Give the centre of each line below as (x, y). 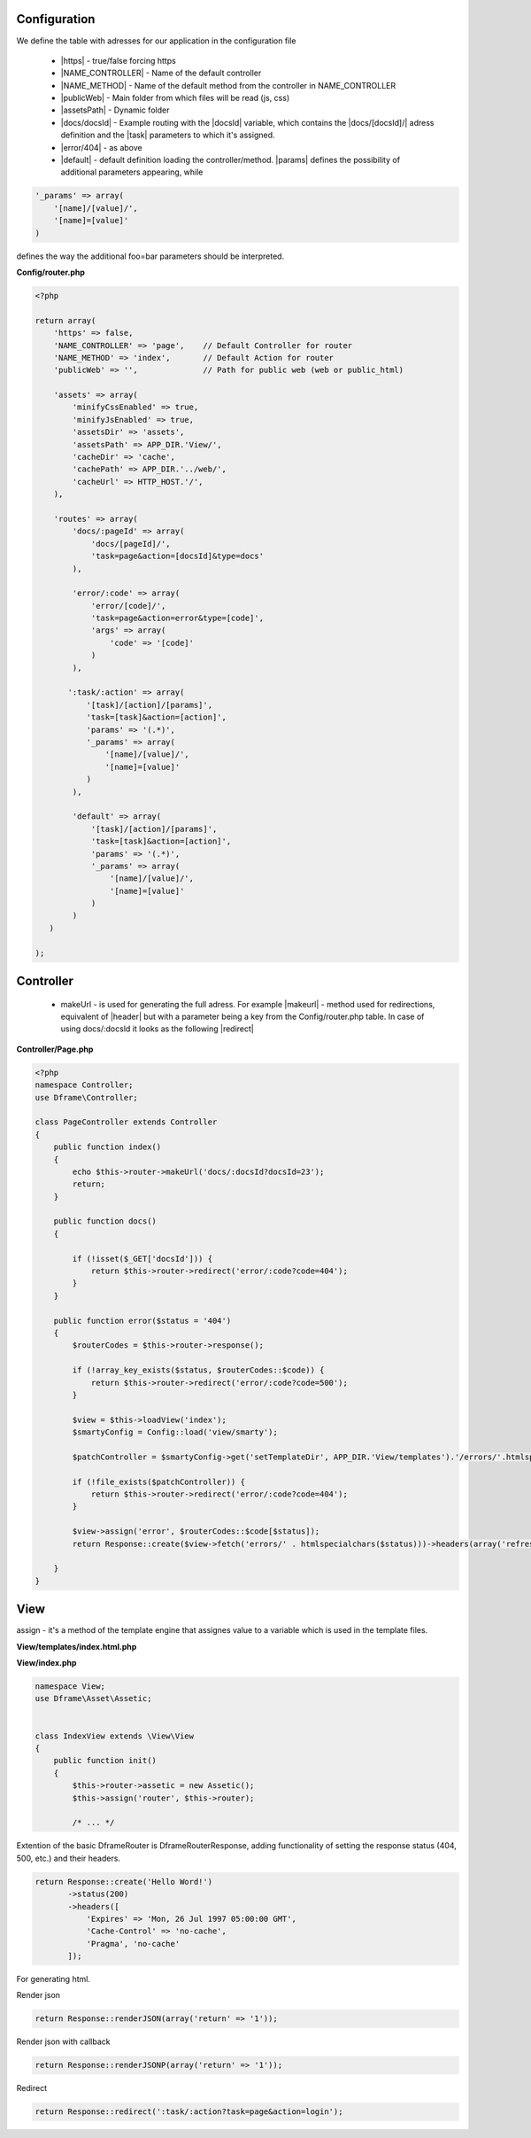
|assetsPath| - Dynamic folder (115, 110)
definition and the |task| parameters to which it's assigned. (168, 135)
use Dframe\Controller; (87, 1097)
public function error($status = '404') (142, 1321)
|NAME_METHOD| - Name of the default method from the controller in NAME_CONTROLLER (228, 85)
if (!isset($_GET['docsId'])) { (142, 1259)
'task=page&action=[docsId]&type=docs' (177, 556)
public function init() (105, 1761)
